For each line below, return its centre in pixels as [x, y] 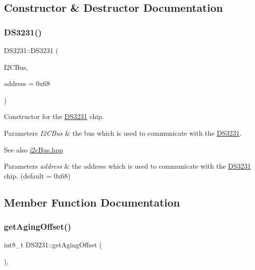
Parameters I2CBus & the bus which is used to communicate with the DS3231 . [123, 133]
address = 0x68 [27, 83]
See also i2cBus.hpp [34, 149]
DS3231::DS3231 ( [31, 50]
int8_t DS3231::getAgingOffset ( [53, 245]
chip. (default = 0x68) [37, 175]
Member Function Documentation [92, 202]
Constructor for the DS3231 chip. [54, 116]
